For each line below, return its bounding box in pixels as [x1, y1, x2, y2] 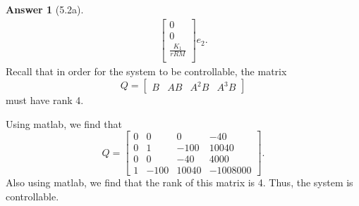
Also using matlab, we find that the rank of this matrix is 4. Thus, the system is [6, 175, 353, 190]
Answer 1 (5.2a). [6, 2, 84, 16]
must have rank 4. [6, 92, 84, 107]
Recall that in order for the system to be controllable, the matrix [6, 64, 287, 79]
